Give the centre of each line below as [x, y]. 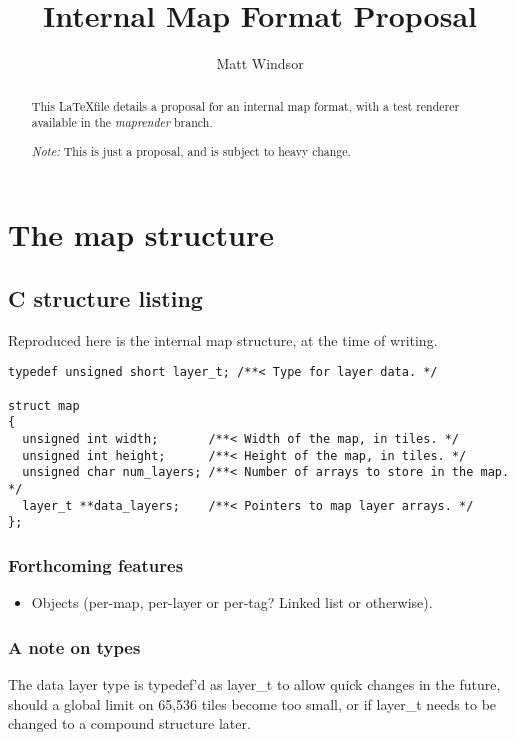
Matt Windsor [260, 63]
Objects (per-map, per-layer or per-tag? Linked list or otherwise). [232, 602]
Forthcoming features [96, 564]
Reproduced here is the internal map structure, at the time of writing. [223, 339]
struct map [44, 405]
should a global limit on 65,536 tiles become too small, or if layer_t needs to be [252, 703]
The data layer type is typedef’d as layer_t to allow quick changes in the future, [254, 683]
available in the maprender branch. [122, 122]
